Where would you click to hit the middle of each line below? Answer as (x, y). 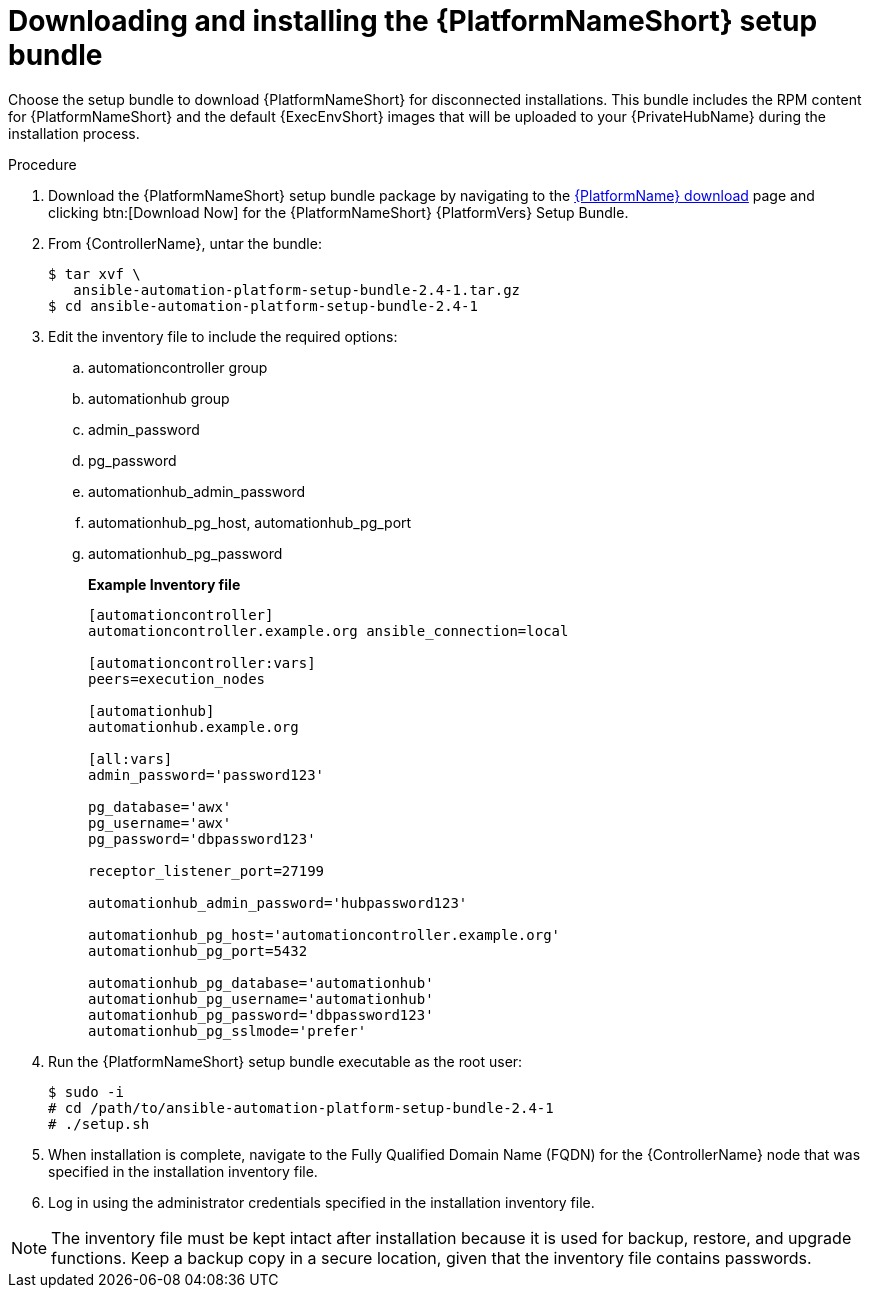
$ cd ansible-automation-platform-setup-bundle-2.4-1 (263, 305)
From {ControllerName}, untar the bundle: (185, 243)
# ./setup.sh (99, 1123)
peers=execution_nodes (177, 678)
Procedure (42, 164)
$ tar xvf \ (94, 273)
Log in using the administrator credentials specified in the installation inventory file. (321, 1202)
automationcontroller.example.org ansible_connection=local (328, 630)
